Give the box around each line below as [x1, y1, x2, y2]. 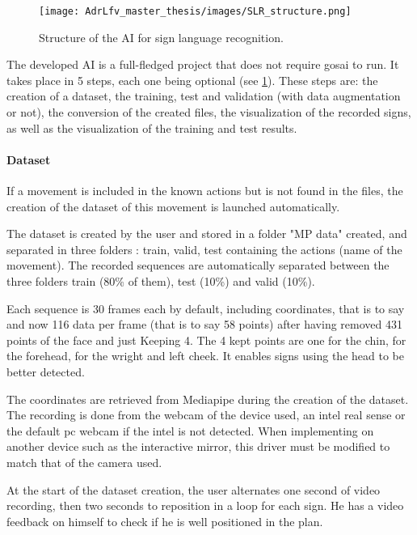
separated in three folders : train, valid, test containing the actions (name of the [6, 240, 402, 257]
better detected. [6, 363, 85, 380]
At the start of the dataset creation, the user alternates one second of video [6, 481, 381, 498]
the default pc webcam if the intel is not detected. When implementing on [6, 422, 374, 439]
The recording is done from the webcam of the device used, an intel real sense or [6, 406, 406, 423]
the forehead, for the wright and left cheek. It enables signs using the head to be [6, 347, 404, 364]
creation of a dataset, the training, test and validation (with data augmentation [6, 87, 401, 104]
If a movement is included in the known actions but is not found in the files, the [6, 182, 403, 199]
